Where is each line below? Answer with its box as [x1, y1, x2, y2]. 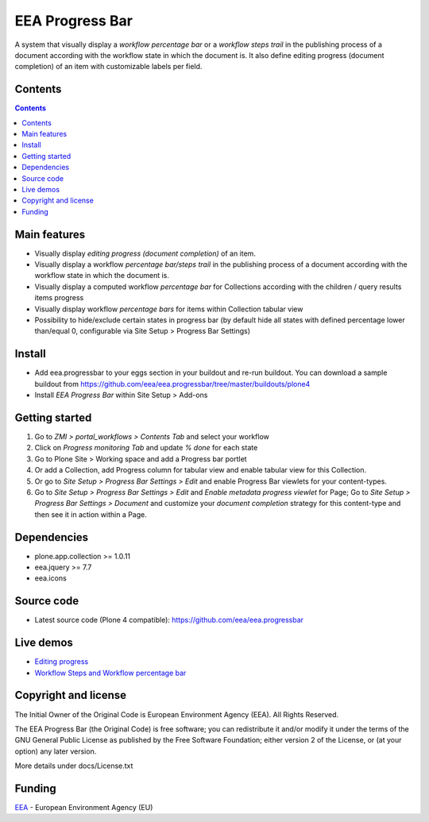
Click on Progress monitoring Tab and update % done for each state [34, 443, 258, 453]
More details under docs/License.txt [14, 761, 133, 770]
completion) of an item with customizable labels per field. [14, 62, 203, 71]
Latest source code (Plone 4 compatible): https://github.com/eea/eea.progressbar [34, 616, 304, 625]
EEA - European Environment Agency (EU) [14, 802, 153, 812]
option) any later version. [14, 747, 97, 756]
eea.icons [34, 573, 67, 583]
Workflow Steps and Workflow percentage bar [34, 668, 187, 677]
